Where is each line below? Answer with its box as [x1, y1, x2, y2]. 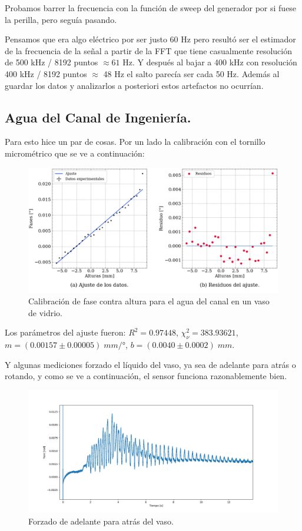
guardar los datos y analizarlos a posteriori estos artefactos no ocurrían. [5, 79, 264, 91]
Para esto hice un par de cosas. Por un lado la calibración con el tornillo [5, 135, 266, 148]
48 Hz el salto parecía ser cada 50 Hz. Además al [103, 67, 280, 79]
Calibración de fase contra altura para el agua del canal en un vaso [28, 294, 270, 307]
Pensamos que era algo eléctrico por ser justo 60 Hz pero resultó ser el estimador [5, 33, 296, 45]
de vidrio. [28, 306, 63, 318]
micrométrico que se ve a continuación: [5, 147, 145, 159]
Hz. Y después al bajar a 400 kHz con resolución [122, 56, 297, 68]
